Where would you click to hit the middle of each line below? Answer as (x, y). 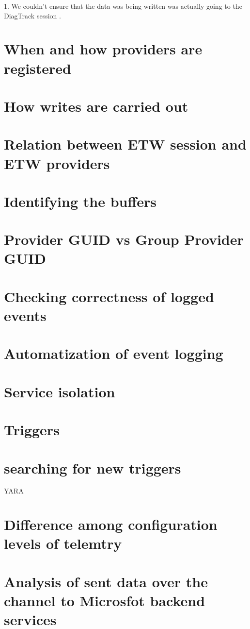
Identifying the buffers (80, 201)
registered (38, 68)
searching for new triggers (93, 467)
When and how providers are (103, 49)
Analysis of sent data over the (106, 581)
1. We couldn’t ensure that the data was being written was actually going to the (123, 6)
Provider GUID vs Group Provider (124, 239)
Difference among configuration (111, 524)
